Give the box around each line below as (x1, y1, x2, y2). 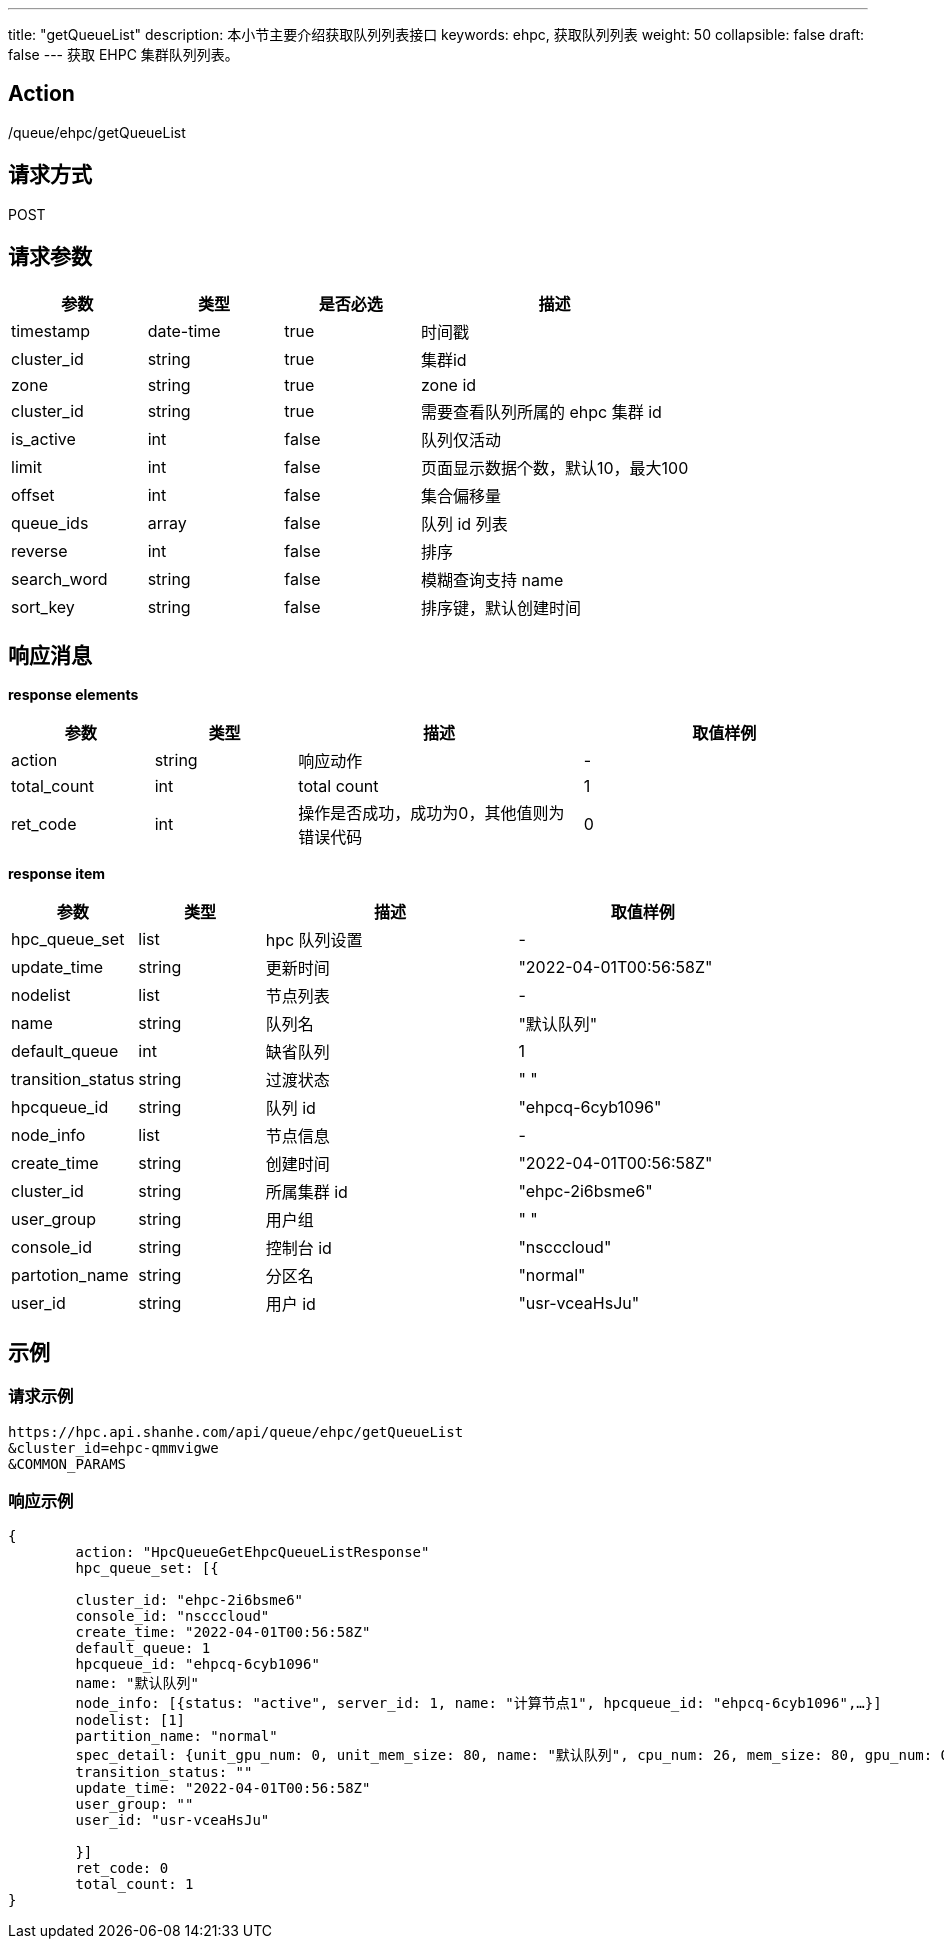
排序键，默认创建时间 (420, 597, 581, 618)
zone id (420, 374, 477, 395)
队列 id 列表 (420, 513, 508, 534)
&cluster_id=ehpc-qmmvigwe (8, 1439, 219, 1456)
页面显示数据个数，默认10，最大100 (420, 457, 689, 478)
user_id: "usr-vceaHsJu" (75, 1812, 270, 1829)
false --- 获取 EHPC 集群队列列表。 (8, 46, 239, 63)
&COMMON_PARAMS (8, 1455, 127, 1472)
